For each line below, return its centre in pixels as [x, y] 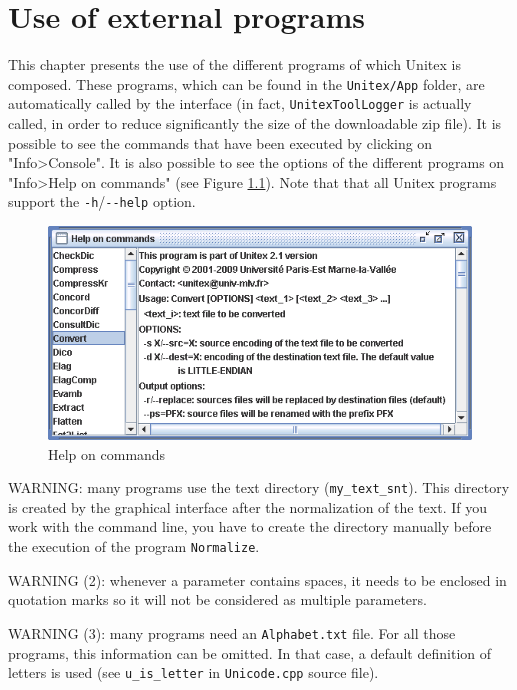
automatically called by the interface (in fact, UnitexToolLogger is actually [240, 103]
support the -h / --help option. [102, 201]
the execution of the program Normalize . [134, 546]
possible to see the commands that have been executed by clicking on [220, 142]
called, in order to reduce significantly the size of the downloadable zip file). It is [255, 123]
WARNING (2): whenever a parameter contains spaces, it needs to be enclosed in [257, 579]
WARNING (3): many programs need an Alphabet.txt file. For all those [232, 632]
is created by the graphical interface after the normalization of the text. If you [247, 506]
